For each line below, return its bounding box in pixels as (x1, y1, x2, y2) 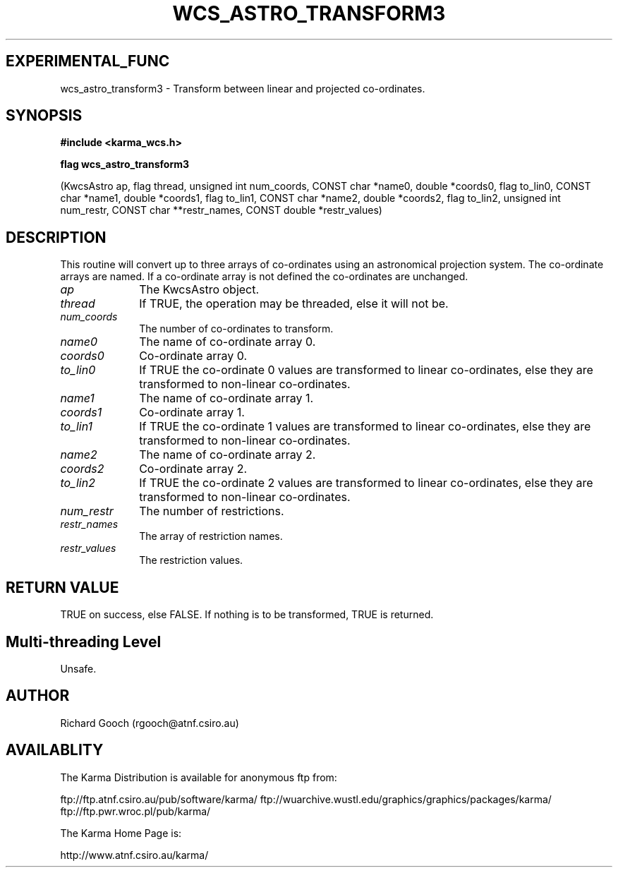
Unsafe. (60, 662, 97, 675)
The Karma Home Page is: (60, 826, 182, 839)
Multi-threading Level (6, 632, 162, 651)
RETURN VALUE (6, 578, 119, 596)
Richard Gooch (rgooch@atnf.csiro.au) (60, 716, 239, 729)
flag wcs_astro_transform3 (60, 158, 189, 171)
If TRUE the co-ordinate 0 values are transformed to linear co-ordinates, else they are (139, 363, 593, 378)
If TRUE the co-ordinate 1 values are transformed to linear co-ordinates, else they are (139, 419, 591, 434)
